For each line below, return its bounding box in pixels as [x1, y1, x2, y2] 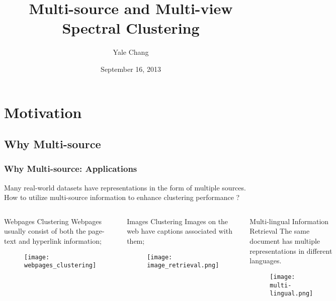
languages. [249, 255, 282, 266]
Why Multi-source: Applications [4, 162, 137, 175]
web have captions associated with [127, 226, 232, 236]
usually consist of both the [4, 226, 86, 236]
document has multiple [249, 236, 320, 246]
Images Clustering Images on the [127, 216, 228, 226]
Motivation [4, 102, 82, 122]
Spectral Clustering [62, 18, 200, 38]
